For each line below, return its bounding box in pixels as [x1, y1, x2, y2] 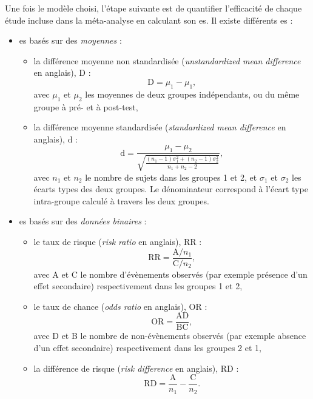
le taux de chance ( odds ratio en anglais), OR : [33, 300, 207, 312]
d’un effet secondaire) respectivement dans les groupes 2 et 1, [33, 341, 261, 354]
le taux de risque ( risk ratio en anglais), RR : [33, 235, 202, 247]
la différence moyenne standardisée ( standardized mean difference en [33, 121, 286, 133]
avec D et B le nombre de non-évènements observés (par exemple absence [33, 329, 306, 342]
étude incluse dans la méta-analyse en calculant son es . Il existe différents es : [5, 13, 293, 26]
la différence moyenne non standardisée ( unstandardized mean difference [33, 54, 301, 67]
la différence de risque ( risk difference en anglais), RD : [33, 361, 239, 374]
